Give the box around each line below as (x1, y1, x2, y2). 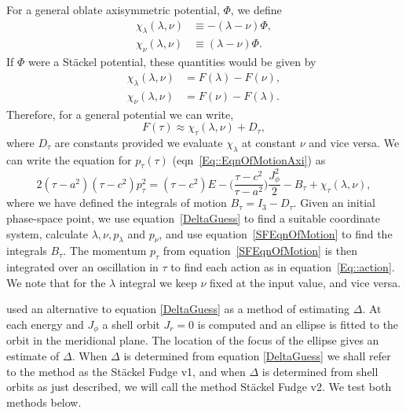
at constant (242, 134, 297, 150)
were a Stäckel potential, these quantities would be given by (28, 53, 316, 70)
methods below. (6, 393, 82, 410)
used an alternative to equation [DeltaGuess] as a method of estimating (6, 301, 350, 317)
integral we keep (119, 274, 197, 290)
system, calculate (6, 225, 88, 242)
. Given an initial (293, 194, 375, 211)
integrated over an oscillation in (6, 259, 159, 275)
